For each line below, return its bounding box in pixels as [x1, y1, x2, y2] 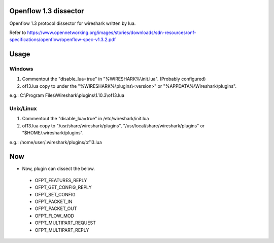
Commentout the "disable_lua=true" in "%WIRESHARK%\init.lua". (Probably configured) [22, 76, 206, 82]
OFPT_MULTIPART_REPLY [35, 227, 89, 233]
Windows [9, 65, 33, 73]
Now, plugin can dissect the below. [22, 165, 95, 172]
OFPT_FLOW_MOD [35, 213, 75, 219]
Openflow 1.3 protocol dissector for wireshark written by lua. [9, 20, 136, 26]
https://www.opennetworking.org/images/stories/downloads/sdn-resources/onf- [27, 29, 196, 36]
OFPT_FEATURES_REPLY [35, 177, 87, 183]
